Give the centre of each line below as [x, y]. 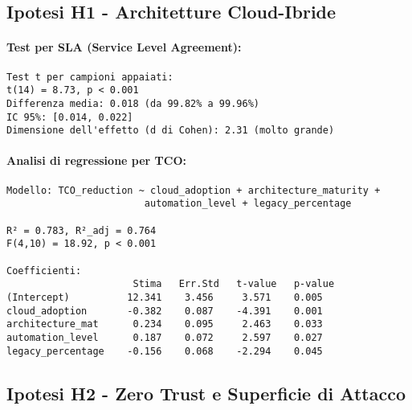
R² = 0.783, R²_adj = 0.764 [82, 230]
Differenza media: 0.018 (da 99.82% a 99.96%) [133, 103]
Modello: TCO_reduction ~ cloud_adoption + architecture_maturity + [194, 190]
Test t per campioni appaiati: [90, 77]
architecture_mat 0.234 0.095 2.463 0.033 [165, 324]
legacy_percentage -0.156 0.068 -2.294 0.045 [165, 351]
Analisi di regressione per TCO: [96, 160]
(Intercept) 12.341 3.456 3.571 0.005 [165, 297]
